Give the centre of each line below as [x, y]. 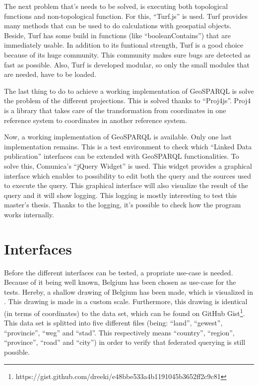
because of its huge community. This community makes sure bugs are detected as [127, 54]
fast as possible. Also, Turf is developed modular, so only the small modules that [127, 64]
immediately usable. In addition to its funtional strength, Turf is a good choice [124, 45]
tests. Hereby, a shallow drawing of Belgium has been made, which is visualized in [129, 291]
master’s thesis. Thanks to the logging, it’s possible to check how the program [123, 205]
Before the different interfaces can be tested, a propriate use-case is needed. [119, 272]
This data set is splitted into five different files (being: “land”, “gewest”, [113, 323]
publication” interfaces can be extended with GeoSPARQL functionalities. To [122, 156]
